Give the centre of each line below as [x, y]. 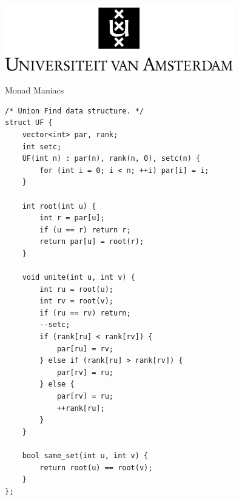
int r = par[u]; [72, 218]
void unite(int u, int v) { [79, 278]
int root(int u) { [59, 206]
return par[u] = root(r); [92, 242]
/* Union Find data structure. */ [75, 111]
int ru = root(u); [76, 289]
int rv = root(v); [76, 301]
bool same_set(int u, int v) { [85, 455]
